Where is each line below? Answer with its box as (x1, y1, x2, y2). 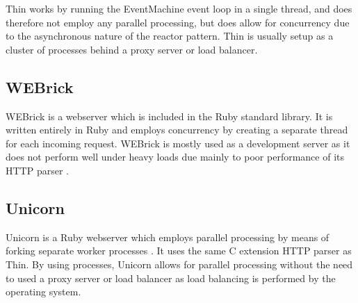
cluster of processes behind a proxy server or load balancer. (6, 42, 258, 56)
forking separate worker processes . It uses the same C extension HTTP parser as (6, 243, 352, 258)
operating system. (6, 284, 81, 299)
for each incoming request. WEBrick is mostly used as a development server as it (6, 136, 350, 150)
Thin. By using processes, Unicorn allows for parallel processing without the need (6, 256, 353, 271)
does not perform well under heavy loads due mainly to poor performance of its (6, 149, 344, 164)
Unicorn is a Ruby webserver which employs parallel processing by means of (6, 229, 329, 244)
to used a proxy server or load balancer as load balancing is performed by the (6, 270, 336, 285)
